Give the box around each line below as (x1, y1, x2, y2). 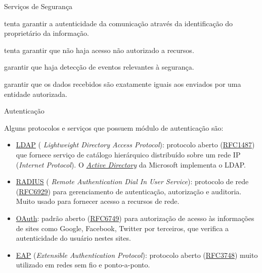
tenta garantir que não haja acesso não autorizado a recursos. (4, 44, 194, 55)
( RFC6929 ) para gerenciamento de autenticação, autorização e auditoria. (16, 186, 242, 196)
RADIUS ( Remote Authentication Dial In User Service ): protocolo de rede (16, 176, 249, 187)
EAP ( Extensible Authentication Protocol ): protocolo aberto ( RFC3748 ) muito (16, 249, 258, 260)
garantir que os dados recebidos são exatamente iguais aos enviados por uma (4, 78, 241, 89)
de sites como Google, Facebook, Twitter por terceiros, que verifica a (16, 223, 229, 233)
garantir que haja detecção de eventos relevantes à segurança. (4, 62, 194, 72)
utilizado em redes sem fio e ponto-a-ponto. (16, 259, 150, 270)
